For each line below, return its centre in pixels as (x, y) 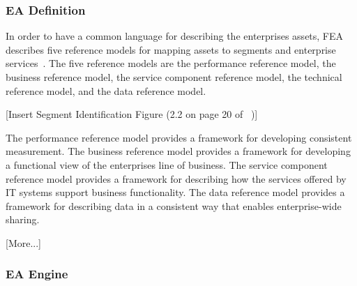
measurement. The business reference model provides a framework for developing (178, 151)
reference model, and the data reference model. (106, 90)
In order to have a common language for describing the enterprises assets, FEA (175, 36)
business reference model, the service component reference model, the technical (174, 77)
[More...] (24, 242)
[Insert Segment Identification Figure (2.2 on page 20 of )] (132, 114)
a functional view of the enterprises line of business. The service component (167, 164)
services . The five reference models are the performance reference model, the (171, 63)
